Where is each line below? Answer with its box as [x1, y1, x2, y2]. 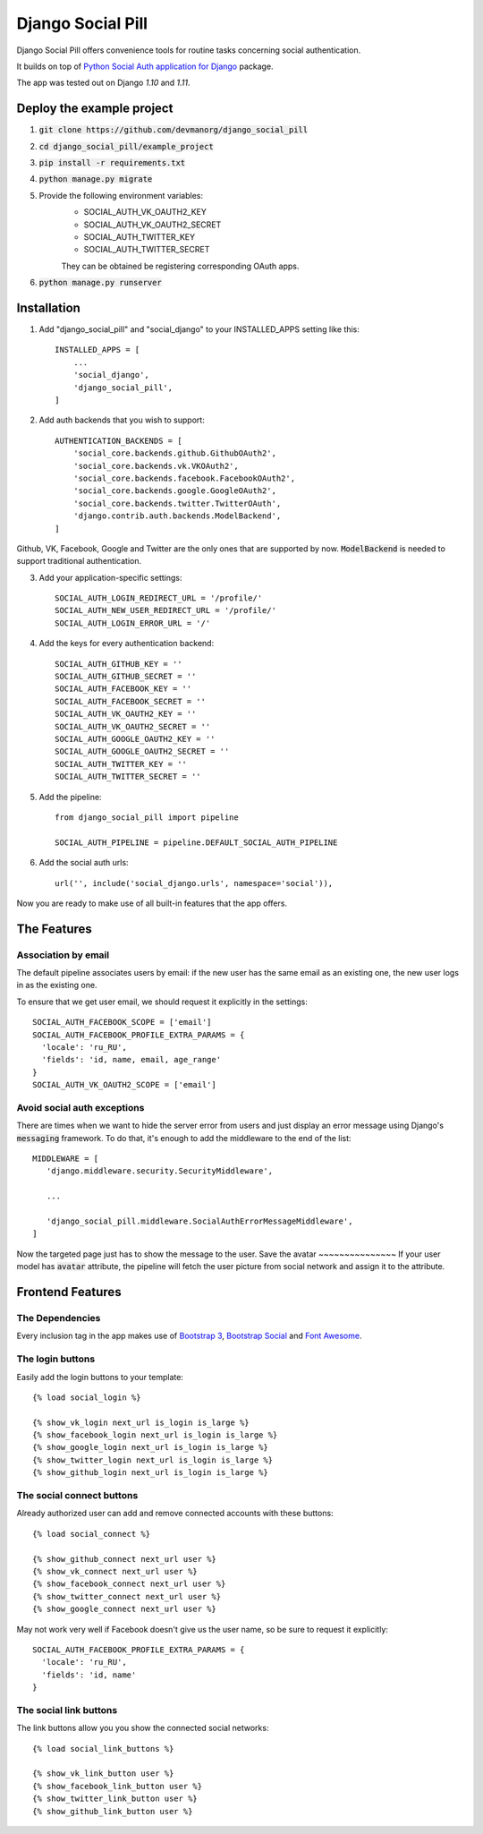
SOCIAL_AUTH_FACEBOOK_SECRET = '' [55, 696, 206, 706]
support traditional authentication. [16, 556, 142, 567]
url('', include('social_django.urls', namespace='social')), [55, 878, 334, 888]
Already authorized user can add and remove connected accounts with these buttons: [16, 1508, 335, 1519]
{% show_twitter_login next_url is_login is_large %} [32, 1454, 273, 1465]
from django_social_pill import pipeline [55, 812, 239, 823]
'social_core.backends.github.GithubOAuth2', [72, 448, 277, 458]
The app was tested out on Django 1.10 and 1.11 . [16, 77, 191, 89]
